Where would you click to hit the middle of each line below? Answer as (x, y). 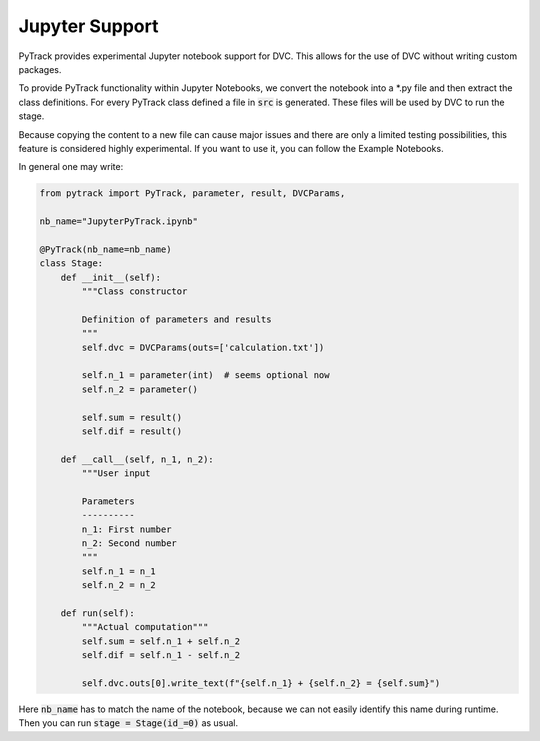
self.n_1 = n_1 (119, 571)
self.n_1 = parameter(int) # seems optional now (205, 375)
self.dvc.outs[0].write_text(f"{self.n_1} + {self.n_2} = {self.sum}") (261, 683)
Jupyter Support (88, 26)
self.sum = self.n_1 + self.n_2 (160, 641)
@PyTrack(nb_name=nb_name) (105, 249)
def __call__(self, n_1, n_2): (137, 459)
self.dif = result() (132, 431)
